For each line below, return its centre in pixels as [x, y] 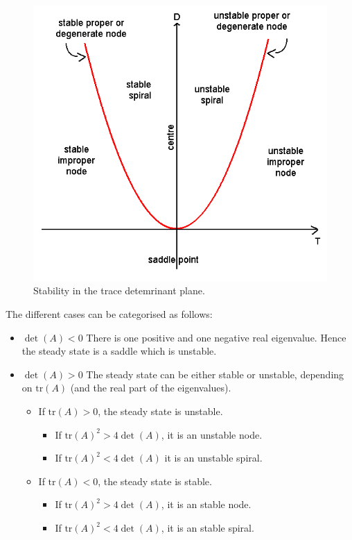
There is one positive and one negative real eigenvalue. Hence [216, 337]
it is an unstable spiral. [213, 458]
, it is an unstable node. [212, 434]
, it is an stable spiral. [208, 528]
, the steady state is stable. [155, 481]
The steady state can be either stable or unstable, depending [215, 374]
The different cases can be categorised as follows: [109, 314]
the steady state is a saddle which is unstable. [119, 351]
